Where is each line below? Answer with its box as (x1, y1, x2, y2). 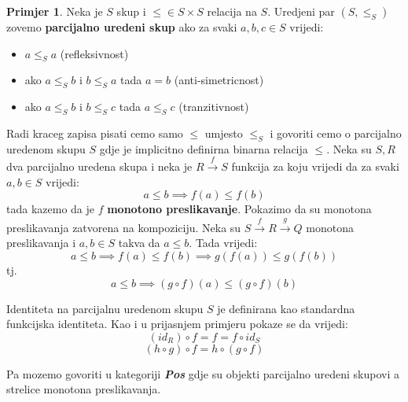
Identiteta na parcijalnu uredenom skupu (6, 300, 204, 316)
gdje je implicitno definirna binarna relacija (99, 140, 308, 157)
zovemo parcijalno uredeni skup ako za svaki (6, 19, 237, 35)
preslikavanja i (6, 234, 76, 251)
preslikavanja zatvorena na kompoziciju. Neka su (6, 219, 241, 235)
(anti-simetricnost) (174, 72, 264, 88)
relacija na (207, 3, 257, 19)
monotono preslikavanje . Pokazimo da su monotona (107, 201, 372, 217)
